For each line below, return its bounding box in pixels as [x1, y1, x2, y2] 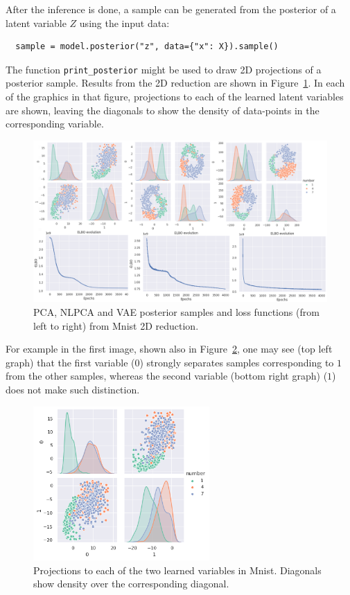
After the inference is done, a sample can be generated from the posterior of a [6, 2, 336, 16]
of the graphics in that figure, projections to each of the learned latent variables [6, 89, 344, 104]
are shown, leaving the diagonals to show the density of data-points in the [6, 103, 320, 117]
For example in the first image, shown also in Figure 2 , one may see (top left [6, 341, 333, 356]
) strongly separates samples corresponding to [139, 355, 334, 369]
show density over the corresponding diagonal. [33, 576, 229, 591]
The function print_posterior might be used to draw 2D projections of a [6, 62, 322, 76]
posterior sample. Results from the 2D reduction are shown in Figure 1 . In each [6, 76, 345, 90]
